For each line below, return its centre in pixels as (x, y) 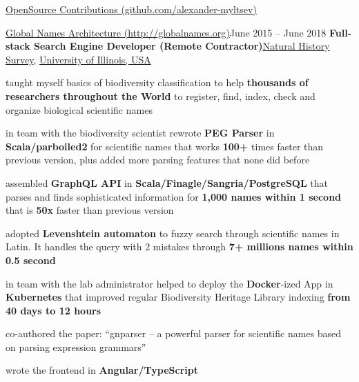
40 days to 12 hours (54, 310)
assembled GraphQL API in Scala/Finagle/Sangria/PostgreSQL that (167, 182)
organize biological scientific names (79, 109)
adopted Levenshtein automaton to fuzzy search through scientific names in (173, 233)
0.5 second (31, 260)
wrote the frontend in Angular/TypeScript (102, 370)
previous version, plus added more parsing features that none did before (158, 160)
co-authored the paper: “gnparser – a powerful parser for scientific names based (174, 333)
